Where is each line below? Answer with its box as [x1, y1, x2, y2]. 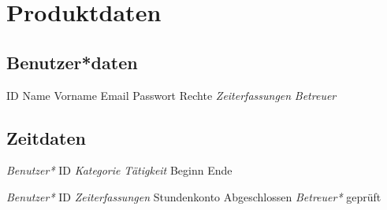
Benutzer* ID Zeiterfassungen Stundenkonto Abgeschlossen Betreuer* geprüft [6, 188, 381, 204]
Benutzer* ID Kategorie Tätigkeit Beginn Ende [6, 162, 233, 179]
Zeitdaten [6, 125, 86, 149]
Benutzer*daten [6, 50, 138, 74]
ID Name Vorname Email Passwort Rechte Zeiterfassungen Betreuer [6, 87, 337, 103]
